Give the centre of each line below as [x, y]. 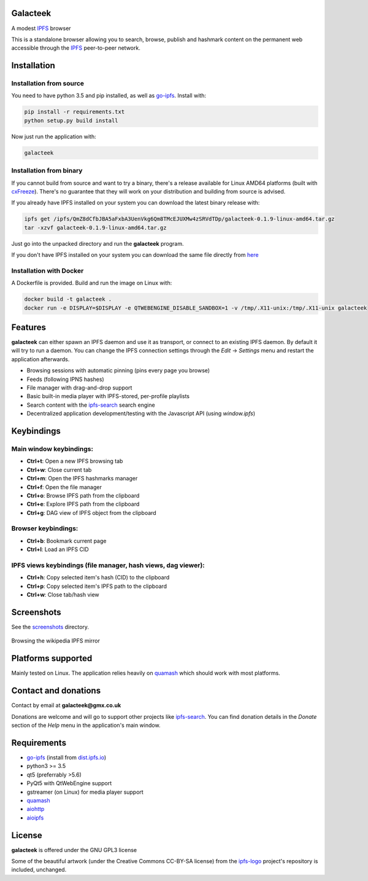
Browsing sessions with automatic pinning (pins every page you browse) [118, 370]
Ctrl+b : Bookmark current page [67, 541]
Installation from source [48, 84]
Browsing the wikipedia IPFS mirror [56, 641]
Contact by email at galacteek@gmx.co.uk [66, 705]
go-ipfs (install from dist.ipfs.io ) [67, 757]
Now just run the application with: [54, 136]
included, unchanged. [39, 870]
